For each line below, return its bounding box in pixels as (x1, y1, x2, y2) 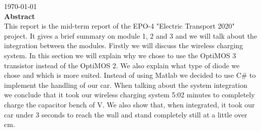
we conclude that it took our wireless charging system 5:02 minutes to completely (4, 89, 255, 100)
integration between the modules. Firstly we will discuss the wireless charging (4, 40, 243, 51)
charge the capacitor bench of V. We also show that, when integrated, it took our (4, 99, 255, 109)
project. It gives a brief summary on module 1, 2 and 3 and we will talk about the (4, 30, 257, 41)
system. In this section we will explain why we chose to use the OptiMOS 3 (4, 50, 236, 60)
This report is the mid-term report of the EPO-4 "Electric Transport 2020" (4, 21, 235, 31)
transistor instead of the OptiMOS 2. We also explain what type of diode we (4, 60, 240, 70)
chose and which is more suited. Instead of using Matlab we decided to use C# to (4, 70, 256, 80)
